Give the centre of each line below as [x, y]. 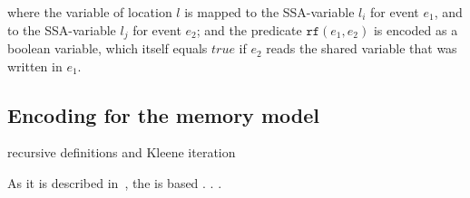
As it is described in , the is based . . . [115, 183]
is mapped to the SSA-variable [269, 12]
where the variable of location [90, 12]
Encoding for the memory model [163, 114]
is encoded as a [416, 29]
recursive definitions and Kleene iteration [122, 152]
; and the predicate [249, 29]
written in [35, 66]
